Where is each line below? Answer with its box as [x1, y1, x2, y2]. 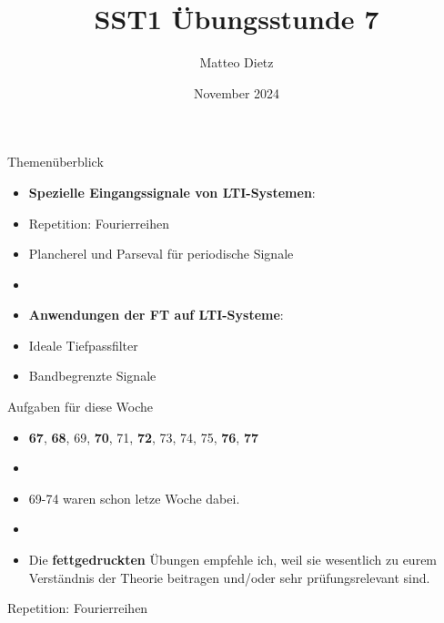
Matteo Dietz [199, 53, 274, 72]
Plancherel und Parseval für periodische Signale [28, 244, 294, 263]
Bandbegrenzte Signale [28, 366, 156, 385]
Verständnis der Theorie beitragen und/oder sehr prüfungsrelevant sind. [28, 567, 430, 587]
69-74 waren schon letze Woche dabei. [28, 488, 240, 507]
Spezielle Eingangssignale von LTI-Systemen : [28, 182, 316, 201]
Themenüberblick [7, 152, 104, 171]
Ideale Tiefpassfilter [28, 335, 138, 354]
